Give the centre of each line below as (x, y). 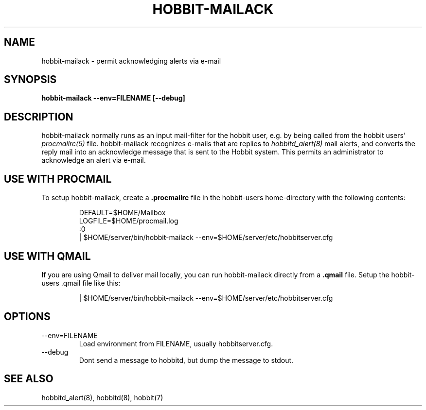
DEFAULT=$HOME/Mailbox (122, 213)
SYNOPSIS (30, 80)
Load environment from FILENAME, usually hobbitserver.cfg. (176, 343)
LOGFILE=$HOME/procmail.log (129, 221)
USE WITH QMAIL (47, 256)
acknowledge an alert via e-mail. (94, 160)
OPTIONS (27, 317)
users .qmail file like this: (81, 283)
